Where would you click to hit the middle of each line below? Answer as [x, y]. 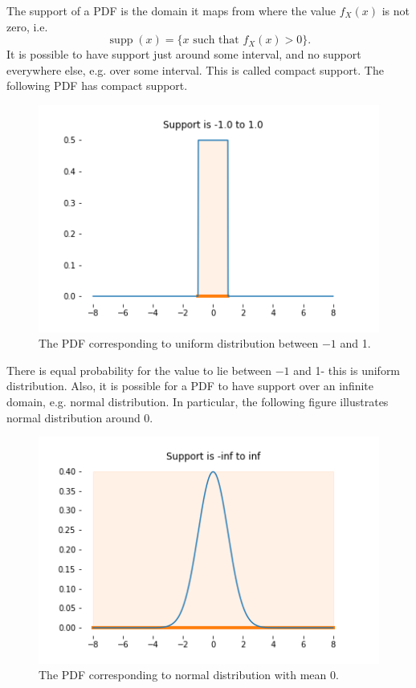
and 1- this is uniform [347, 370]
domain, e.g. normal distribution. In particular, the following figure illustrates [198, 401]
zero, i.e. [27, 26]
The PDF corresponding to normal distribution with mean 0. [189, 675]
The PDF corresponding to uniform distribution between [179, 343]
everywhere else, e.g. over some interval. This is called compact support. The [195, 69]
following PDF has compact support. [97, 85]
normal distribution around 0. [80, 417]
